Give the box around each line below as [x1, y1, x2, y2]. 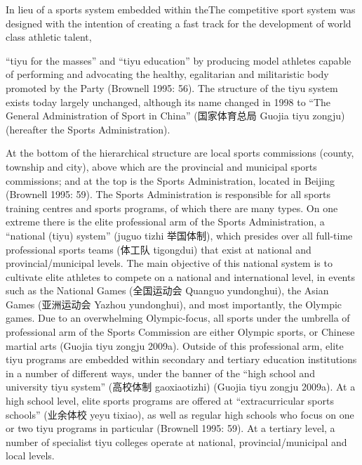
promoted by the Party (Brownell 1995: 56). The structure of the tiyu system [6, 80, 338, 95]
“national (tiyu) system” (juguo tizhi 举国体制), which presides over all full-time [6, 228, 353, 242]
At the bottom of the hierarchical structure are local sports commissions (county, [6, 145, 354, 160]
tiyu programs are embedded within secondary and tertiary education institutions [6, 352, 357, 367]
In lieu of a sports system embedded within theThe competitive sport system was [6, 2, 356, 16]
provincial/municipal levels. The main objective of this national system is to [6, 256, 333, 270]
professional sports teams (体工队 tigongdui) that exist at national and [6, 242, 311, 256]
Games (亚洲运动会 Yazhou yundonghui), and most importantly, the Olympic [6, 296, 342, 311]
